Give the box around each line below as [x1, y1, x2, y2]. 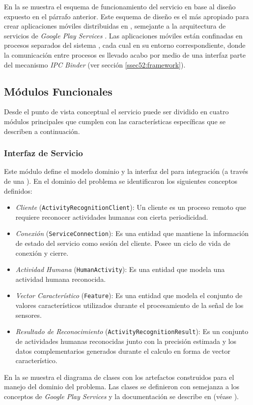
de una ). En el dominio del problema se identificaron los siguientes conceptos [4, 175, 238, 186]
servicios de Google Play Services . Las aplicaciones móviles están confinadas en [4, 30, 243, 40]
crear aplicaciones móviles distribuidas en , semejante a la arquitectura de [4, 21, 226, 31]
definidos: [4, 185, 32, 196]
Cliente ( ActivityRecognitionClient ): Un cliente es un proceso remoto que [15, 202, 246, 212]
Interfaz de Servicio [4, 147, 83, 159]
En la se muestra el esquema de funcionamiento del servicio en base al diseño [4, 1, 236, 11]
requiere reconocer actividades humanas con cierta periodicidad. [15, 211, 208, 222]
